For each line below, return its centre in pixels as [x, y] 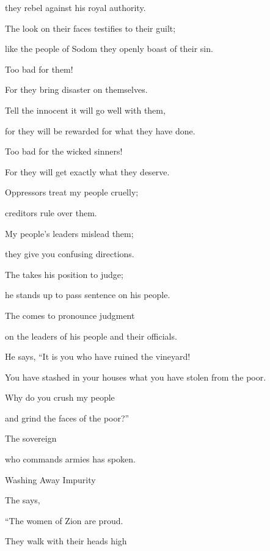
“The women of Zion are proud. [64, 520]
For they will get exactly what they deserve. [87, 171]
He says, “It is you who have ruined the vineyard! [98, 356]
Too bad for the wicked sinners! [64, 151]
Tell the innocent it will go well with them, [85, 110]
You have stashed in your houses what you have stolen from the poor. [136, 377]
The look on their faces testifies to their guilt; [90, 28]
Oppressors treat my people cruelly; [72, 192]
